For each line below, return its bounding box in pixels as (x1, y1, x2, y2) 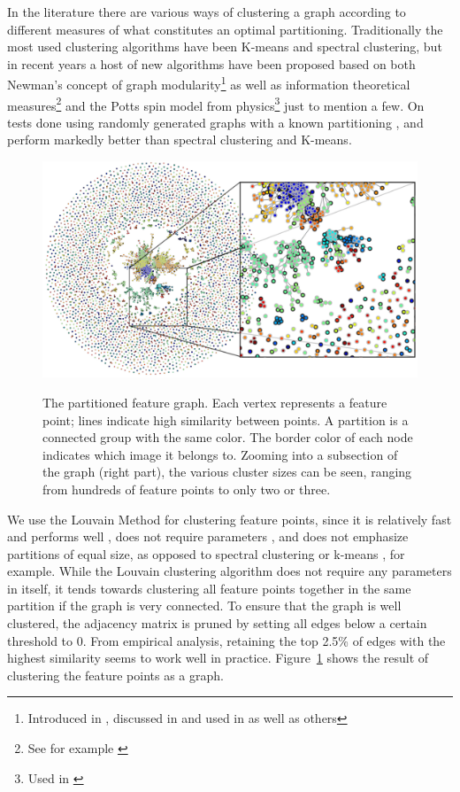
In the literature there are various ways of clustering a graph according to (7, 3, 406, 20)
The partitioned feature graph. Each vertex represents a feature (42, 392, 387, 411)
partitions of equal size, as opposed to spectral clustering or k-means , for (7, 544, 405, 563)
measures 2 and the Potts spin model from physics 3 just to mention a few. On (7, 93, 425, 114)
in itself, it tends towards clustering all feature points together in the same (7, 578, 411, 597)
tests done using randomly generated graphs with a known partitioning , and (7, 113, 424, 131)
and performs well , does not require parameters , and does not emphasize (7, 527, 409, 546)
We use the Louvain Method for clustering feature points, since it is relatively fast (7, 509, 452, 528)
